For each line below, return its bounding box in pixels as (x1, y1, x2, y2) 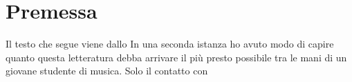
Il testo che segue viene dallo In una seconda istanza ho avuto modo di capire (6, 37, 334, 51)
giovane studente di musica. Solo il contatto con (6, 63, 208, 78)
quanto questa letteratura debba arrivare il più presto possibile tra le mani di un (6, 50, 347, 64)
